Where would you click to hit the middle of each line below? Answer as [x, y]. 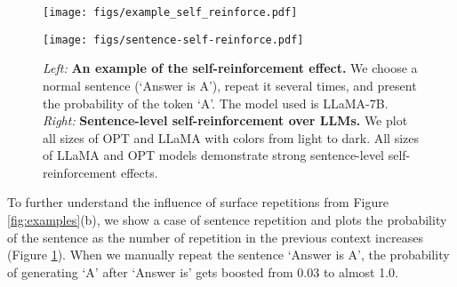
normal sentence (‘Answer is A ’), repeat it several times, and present [230, 85]
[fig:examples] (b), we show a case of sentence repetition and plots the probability [227, 220]
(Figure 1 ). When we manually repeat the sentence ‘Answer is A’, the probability [228, 255]
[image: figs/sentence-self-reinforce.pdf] [173, 40]
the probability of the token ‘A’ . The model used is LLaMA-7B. [216, 103]
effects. [139, 172]
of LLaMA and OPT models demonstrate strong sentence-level [213, 155]
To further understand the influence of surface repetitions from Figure [198, 202]
